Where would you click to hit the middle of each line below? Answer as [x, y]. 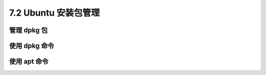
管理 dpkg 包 [28, 30]
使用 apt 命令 [29, 62]
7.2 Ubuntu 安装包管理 [54, 13]
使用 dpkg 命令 [32, 46]
